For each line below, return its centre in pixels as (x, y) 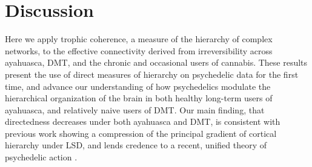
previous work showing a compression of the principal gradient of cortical (141, 133)
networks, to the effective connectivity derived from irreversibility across (139, 50)
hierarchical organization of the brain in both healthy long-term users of (139, 98)
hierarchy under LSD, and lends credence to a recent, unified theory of (136, 145)
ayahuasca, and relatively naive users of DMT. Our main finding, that (135, 109)
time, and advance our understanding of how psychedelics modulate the (138, 86)
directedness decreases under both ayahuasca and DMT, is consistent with (143, 121)
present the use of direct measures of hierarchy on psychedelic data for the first (152, 74)
